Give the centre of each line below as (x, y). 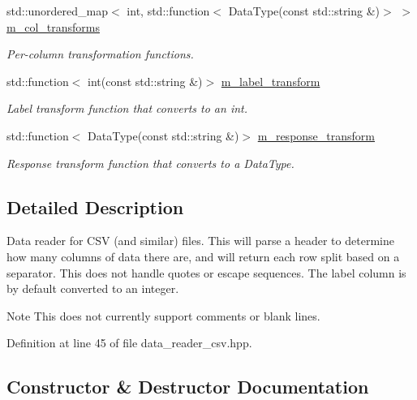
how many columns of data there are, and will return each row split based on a (203, 256)
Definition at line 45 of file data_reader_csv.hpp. (129, 343)
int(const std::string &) (145, 81)
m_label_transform (271, 81)
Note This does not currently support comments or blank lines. (163, 315)
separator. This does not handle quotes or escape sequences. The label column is (206, 272)
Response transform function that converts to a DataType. (150, 163)
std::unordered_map (58, 11)
